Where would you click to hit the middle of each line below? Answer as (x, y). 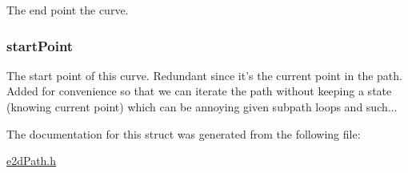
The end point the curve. (68, 10)
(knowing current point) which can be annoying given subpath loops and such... (202, 107)
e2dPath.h (32, 161)
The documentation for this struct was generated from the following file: (184, 133)
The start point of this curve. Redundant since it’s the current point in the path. (204, 75)
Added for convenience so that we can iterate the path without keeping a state (199, 91)
